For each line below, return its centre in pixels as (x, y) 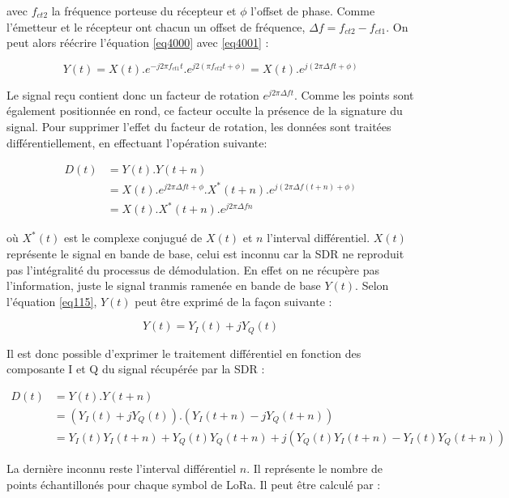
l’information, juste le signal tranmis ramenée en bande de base (164, 285)
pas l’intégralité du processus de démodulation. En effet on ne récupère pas (193, 269)
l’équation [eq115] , (52, 301)
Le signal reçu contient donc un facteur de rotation (133, 94)
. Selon (372, 285)
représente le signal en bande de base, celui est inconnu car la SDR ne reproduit (205, 253)
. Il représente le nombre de (315, 468)
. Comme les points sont (354, 94)
